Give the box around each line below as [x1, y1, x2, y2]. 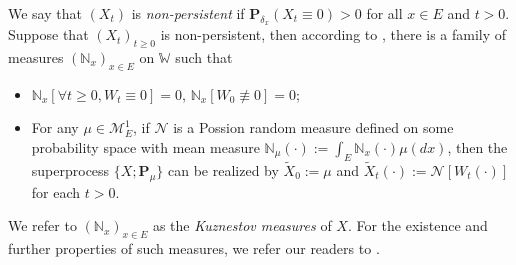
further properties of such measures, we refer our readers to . [8, 238, 380, 259]
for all [366, 3, 403, 23]
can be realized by [167, 160, 279, 180]
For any [31, 117, 79, 138]
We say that [8, 3, 82, 23]
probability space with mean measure [31, 136, 260, 157]
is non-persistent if [131, 3, 245, 23]
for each [31, 181, 81, 202]
